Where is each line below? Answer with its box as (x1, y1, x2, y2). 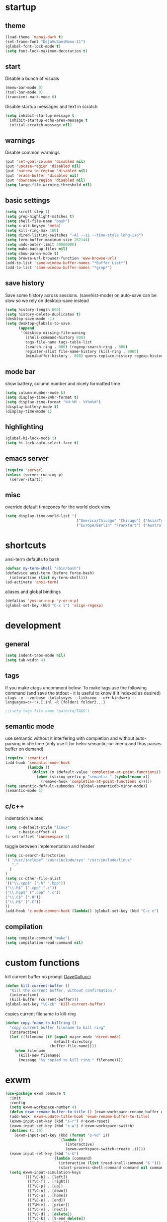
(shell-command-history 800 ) (25, 335, 85, 340)
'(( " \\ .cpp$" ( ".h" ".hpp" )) (5, 881, 66, 886)
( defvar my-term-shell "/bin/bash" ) (5, 566, 81, 571)
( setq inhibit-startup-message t (5, 113, 75, 118)
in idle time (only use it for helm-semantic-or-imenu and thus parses (21, 741, 162, 747)
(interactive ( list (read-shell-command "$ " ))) (58, 1160, 162, 1166)
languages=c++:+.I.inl (5, 699, 52, 705)
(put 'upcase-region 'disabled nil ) (5, 164, 81, 169)
